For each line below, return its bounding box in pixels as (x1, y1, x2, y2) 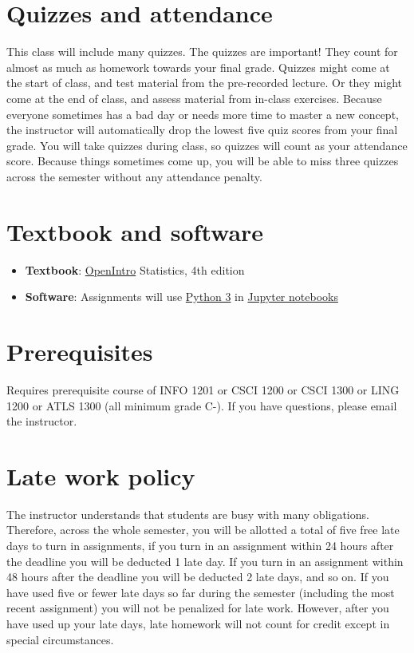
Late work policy (6, 459, 195, 492)
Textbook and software (6, 215, 264, 247)
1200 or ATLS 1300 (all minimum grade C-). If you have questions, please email (6, 397, 397, 414)
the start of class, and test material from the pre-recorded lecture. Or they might (6, 74, 403, 91)
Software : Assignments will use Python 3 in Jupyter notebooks (25, 288, 338, 305)
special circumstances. (6, 631, 114, 647)
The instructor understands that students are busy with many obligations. (6, 505, 369, 522)
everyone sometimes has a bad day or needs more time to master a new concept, (6, 105, 399, 122)
